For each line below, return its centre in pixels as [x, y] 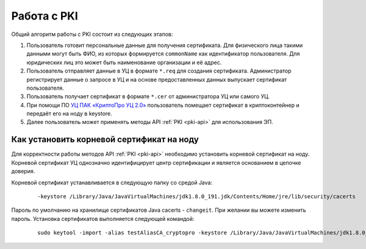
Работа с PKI [45, 16]
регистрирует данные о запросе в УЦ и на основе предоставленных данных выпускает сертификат [157, 79]
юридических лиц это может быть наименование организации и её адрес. [124, 62]
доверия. [23, 171]
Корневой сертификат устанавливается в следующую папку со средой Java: [112, 182]
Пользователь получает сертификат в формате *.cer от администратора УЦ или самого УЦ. [148, 96]
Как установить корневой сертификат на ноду [105, 139]
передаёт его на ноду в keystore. [69, 114]
